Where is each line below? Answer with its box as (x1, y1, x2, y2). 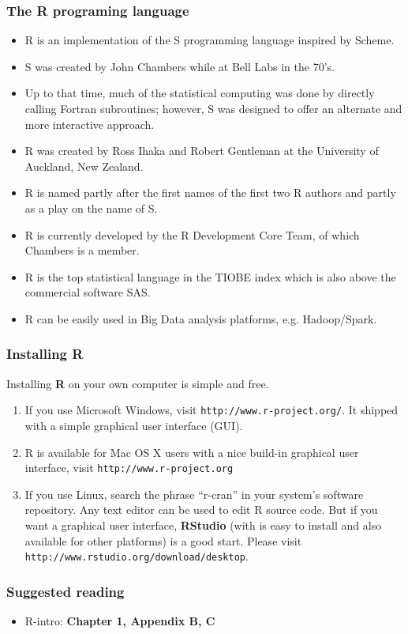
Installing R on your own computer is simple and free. (6, 375, 269, 391)
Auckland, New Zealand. (24, 157, 144, 174)
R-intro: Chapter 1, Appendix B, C (24, 613, 215, 629)
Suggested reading (6, 581, 125, 601)
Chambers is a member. (24, 242, 140, 259)
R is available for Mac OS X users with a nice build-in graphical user (24, 443, 359, 460)
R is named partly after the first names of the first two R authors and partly (24, 184, 396, 201)
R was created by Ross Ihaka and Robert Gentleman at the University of (24, 142, 379, 159)
